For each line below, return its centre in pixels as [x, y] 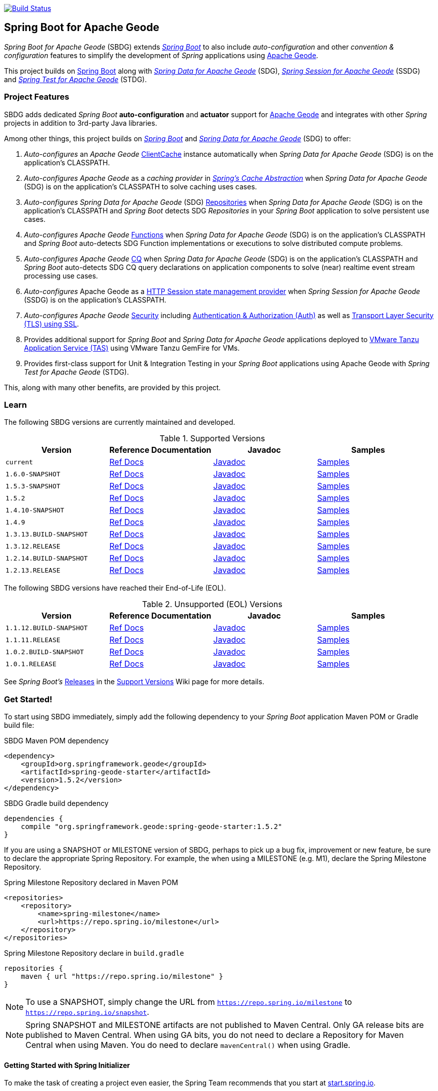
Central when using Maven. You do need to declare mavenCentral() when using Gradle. [188, 1045]
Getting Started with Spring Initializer [67, 1065]
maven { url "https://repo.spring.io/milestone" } [122, 977]
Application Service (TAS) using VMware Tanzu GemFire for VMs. [132, 348]
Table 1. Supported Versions [212, 439]
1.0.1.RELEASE [31, 664]
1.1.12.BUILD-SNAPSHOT [47, 628]
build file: [19, 725]
